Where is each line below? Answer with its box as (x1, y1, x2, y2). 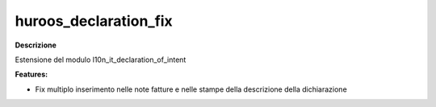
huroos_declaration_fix (15, 12, 173, 30)
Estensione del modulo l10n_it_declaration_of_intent (15, 55, 187, 64)
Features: (15, 69, 48, 80)
